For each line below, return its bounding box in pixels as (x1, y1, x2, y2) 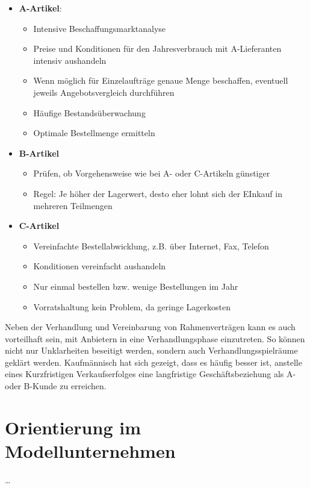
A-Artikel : (19, 2, 62, 14)
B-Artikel (19, 146, 60, 159)
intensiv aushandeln (33, 54, 107, 66)
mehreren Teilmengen (33, 199, 113, 211)
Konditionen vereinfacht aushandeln (33, 260, 166, 272)
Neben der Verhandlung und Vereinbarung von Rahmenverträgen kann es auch (5, 321, 296, 333)
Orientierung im (5, 414, 141, 439)
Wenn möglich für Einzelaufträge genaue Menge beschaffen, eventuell (33, 74, 288, 87)
